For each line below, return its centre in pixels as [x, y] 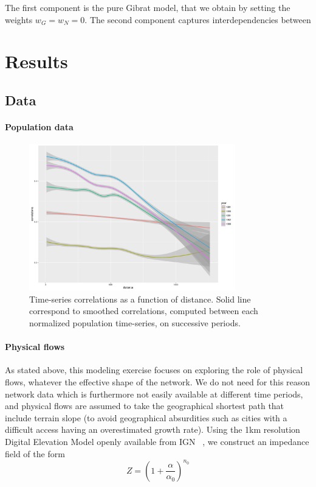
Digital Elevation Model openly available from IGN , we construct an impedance [157, 441]
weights [19, 19]
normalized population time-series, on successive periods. [135, 322]
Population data [39, 126]
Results [36, 61]
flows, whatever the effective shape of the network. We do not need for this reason [158, 381]
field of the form [35, 453]
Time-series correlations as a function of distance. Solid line [140, 299]
